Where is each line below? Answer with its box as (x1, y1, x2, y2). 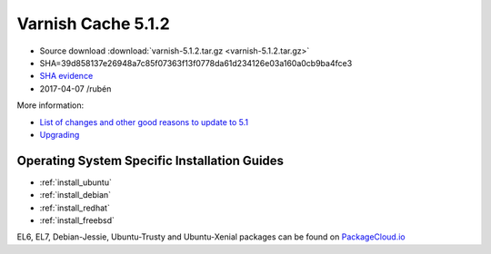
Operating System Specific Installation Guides (16, 152, 285, 168)
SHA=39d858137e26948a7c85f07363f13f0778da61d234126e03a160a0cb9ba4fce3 (39, 57, 353, 68)
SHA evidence (39, 71, 94, 82)
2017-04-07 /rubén (39, 83, 112, 94)
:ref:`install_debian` (39, 190, 112, 200)
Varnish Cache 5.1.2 (16, 14, 170, 34)
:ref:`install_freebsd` (39, 214, 115, 226)
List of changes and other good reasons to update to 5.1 (39, 116, 249, 127)
